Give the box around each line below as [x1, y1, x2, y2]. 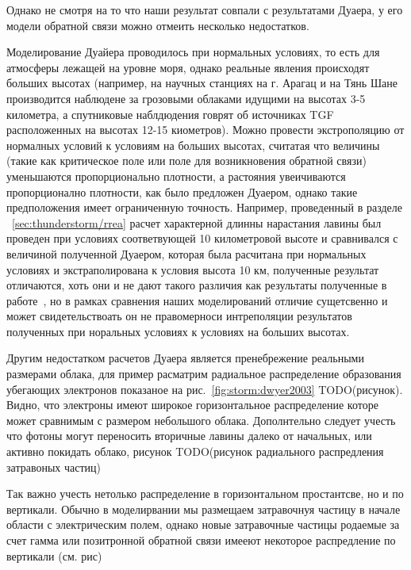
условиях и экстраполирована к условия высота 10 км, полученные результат [6, 261, 379, 277]
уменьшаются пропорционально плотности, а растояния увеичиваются [6, 167, 346, 184]
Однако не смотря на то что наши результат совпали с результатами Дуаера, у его [6, 2, 403, 17]
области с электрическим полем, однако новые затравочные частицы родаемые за [6, 516, 400, 533]
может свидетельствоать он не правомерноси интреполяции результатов [6, 308, 352, 324]
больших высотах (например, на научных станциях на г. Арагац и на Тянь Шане [6, 75, 398, 91]
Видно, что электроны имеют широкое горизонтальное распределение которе [6, 396, 378, 413]
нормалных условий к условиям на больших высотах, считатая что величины [6, 136, 380, 153]
